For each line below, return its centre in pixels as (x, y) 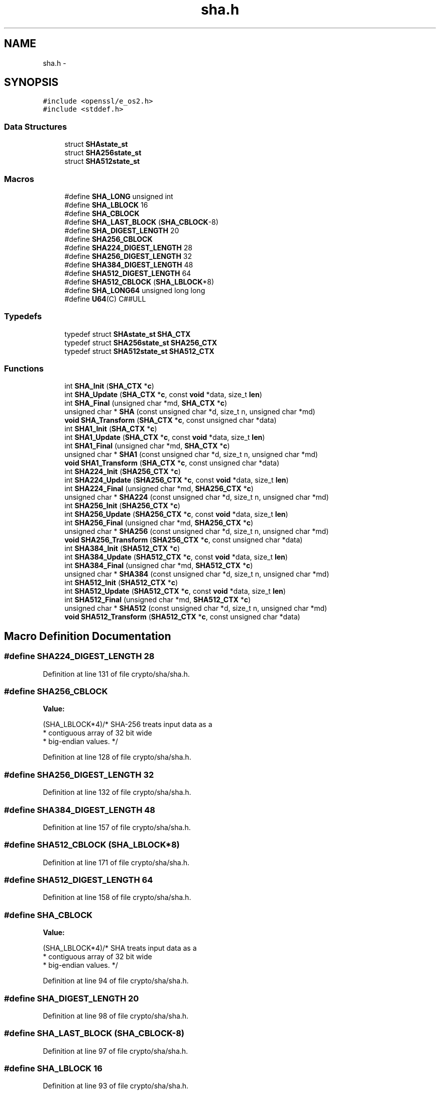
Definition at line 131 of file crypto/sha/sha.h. (116, 674)
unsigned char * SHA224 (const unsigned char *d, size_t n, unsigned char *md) (197, 497)
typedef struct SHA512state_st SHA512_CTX (139, 351)
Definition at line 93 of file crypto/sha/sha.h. (116, 1086)
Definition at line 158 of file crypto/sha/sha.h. (117, 897)
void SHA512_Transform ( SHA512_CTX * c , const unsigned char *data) (182, 617)
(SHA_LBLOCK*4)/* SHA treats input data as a (120, 948)
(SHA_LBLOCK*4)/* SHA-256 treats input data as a (128, 724)
